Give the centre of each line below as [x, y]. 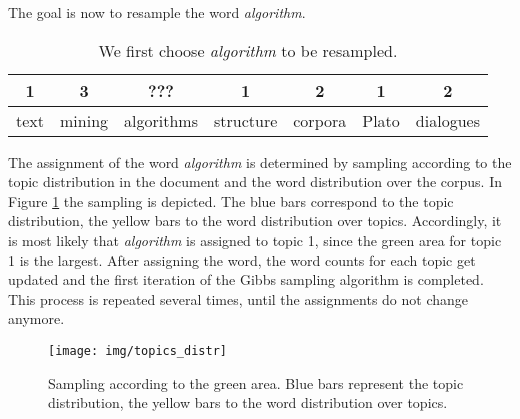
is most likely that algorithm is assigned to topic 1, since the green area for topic [255, 239]
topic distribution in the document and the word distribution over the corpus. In [255, 181]
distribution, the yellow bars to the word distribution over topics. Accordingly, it [255, 220]
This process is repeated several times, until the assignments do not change [238, 298]
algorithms [161, 120]
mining [84, 120]
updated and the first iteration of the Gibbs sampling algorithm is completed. [246, 279]
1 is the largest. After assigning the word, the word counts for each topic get [242, 259]
